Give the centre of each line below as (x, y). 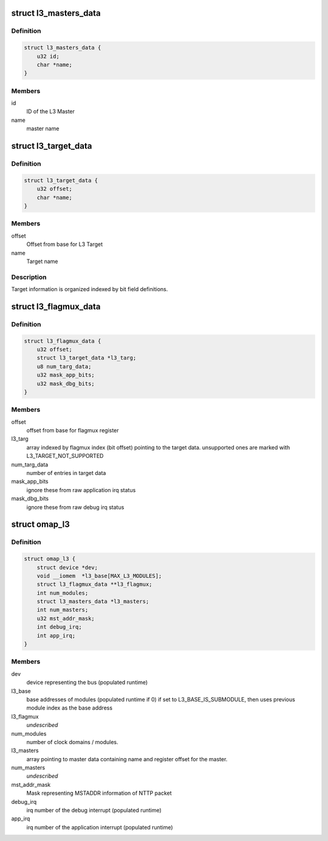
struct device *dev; (67, 567)
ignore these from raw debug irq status (75, 507)
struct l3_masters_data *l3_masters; (93, 602)
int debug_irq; (59, 627)
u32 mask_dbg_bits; (66, 383)
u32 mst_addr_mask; (66, 618)
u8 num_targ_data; (64, 366)
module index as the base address (69, 708)
